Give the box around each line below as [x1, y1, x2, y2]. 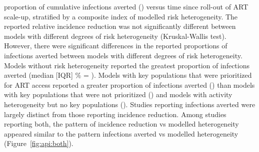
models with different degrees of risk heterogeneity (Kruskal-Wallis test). [4, 30, 226, 41]
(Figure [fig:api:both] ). [4, 138, 73, 149]
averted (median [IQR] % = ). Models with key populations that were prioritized [4, 70, 252, 80]
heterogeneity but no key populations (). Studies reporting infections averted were [4, 99, 255, 109]
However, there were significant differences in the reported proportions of [4, 40, 227, 51]
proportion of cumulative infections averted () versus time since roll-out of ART [4, 1, 248, 11]
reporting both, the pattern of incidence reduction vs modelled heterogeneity [4, 119, 239, 129]
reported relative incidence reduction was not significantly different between [4, 21, 236, 31]
